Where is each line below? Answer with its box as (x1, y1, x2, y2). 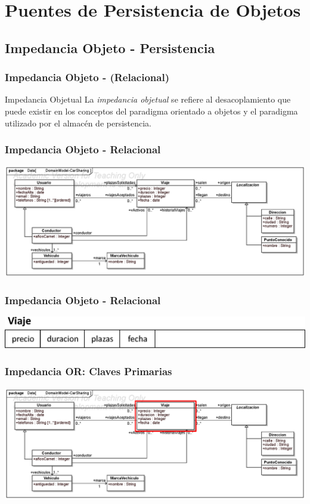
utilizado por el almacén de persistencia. (5, 116, 152, 129)
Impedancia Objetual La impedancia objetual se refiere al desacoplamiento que (5, 93, 291, 106)
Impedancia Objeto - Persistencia (5, 38, 215, 57)
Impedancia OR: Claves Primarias (5, 364, 172, 379)
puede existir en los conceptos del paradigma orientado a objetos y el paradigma (5, 104, 298, 117)
